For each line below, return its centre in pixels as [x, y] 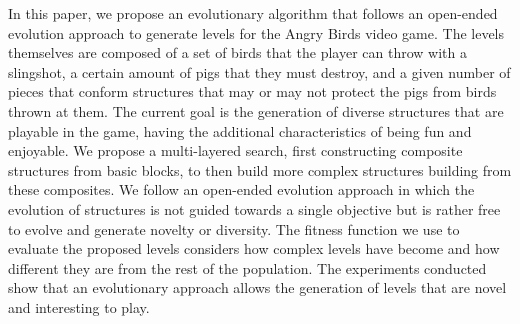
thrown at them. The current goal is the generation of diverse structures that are [256, 110]
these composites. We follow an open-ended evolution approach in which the [241, 189]
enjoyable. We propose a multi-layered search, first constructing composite [235, 150]
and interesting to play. [79, 306]
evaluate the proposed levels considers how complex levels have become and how [254, 248]
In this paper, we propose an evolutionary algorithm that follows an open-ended [253, 13]
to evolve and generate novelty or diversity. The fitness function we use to [234, 228]
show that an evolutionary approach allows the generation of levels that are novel [257, 287]
